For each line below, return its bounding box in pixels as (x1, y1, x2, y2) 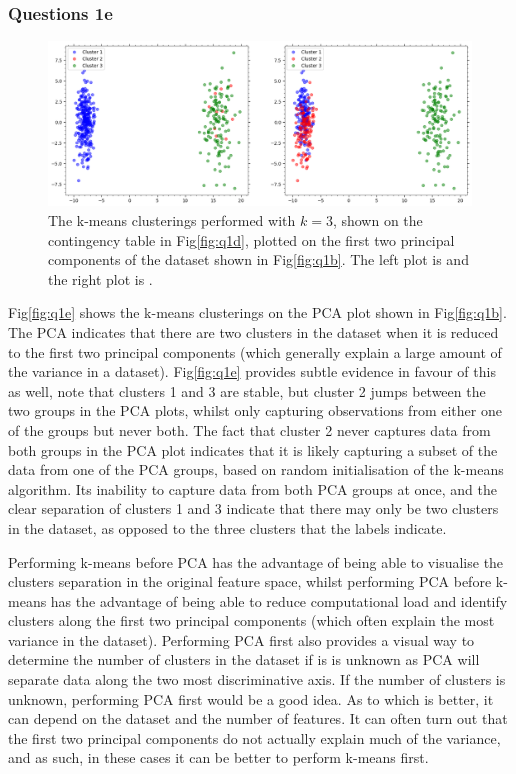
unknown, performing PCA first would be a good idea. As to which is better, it (8, 688, 494, 709)
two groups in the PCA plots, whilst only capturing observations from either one (8, 400, 502, 421)
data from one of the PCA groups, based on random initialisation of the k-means (8, 459, 504, 480)
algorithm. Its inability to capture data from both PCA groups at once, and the (8, 478, 497, 499)
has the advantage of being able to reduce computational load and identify (50, 590, 508, 611)
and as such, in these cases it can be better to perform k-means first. (8, 747, 429, 768)
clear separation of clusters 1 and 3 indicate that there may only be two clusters (8, 498, 499, 519)
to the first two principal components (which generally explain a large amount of (8, 341, 502, 362)
